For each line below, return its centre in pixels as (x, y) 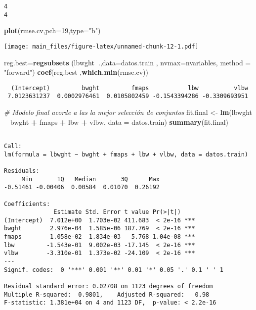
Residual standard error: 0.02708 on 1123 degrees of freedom (108, 286)
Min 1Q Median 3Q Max (90, 179)
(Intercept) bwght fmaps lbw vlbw (129, 88)
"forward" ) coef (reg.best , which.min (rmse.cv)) (76, 72)
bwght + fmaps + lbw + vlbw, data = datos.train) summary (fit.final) (119, 122)
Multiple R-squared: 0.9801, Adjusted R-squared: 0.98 (107, 294)
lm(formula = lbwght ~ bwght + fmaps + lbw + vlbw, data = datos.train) (126, 154)
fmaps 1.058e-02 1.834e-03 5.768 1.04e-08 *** (100, 237)
